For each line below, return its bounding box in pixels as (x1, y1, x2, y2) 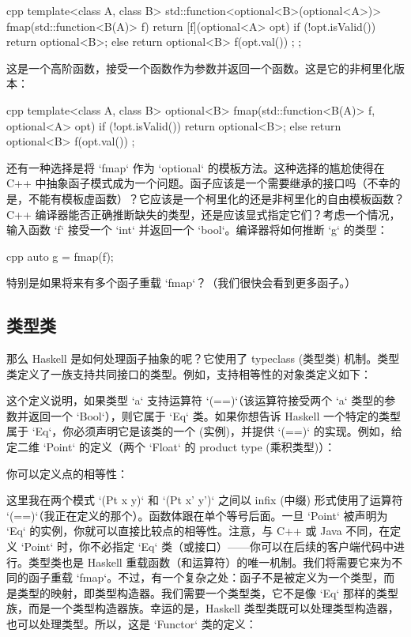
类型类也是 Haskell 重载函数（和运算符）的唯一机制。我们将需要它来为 (28, 553, 392, 570)
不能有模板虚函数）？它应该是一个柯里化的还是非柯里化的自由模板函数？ (28, 190, 405, 206)
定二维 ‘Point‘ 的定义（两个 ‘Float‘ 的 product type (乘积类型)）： (6, 439, 336, 455)
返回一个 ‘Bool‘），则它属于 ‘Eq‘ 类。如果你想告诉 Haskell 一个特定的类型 (28, 407, 402, 424)
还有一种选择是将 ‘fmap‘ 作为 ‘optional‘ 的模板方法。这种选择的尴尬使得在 (6, 159, 385, 175)
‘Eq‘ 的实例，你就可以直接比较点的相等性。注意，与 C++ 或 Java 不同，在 (6, 522, 390, 539)
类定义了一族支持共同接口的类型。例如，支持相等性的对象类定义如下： (6, 365, 371, 382)
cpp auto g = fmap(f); (6, 247, 114, 264)
